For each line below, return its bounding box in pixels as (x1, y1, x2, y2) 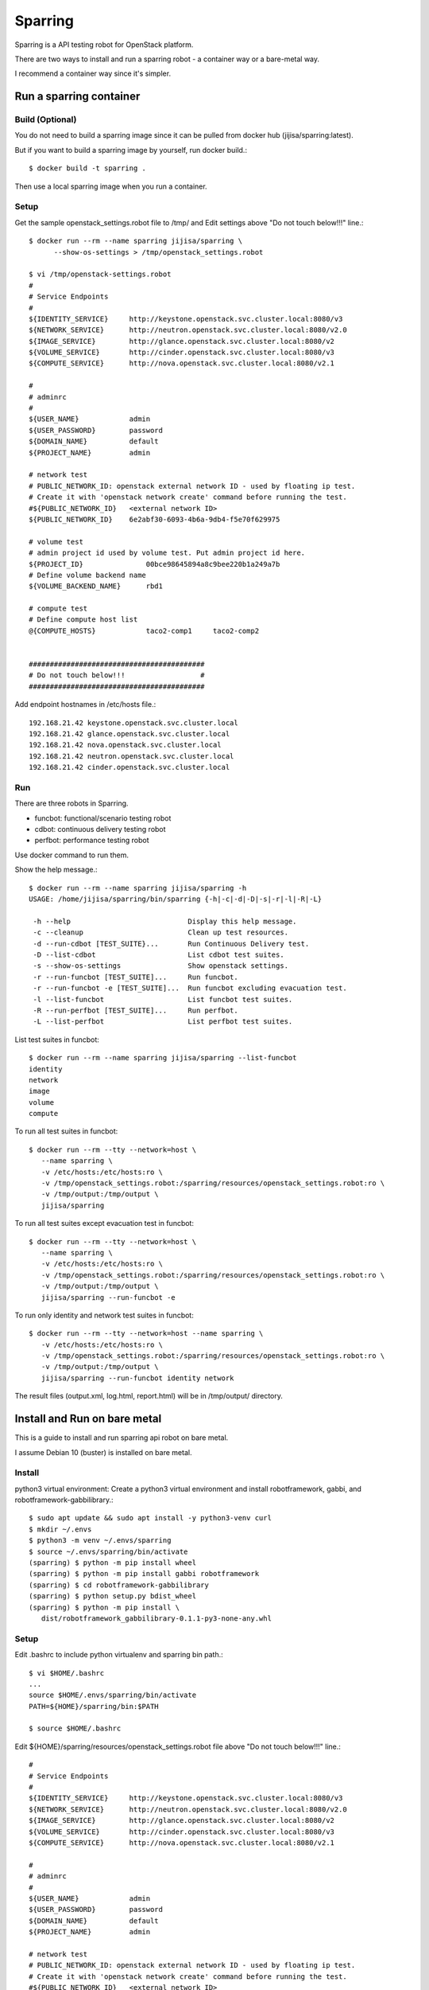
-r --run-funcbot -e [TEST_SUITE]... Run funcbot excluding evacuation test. (33, 984, 347, 993)
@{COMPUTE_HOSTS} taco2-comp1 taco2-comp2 (29, 626, 260, 635)
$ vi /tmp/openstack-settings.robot (29, 270, 172, 279)
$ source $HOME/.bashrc (29, 1724, 122, 1733)
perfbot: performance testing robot (34, 836, 150, 845)
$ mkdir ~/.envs (29, 1524, 92, 1534)
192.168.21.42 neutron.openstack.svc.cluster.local (29, 751, 234, 760)
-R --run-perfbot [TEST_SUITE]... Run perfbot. (33, 1005, 238, 1015)
